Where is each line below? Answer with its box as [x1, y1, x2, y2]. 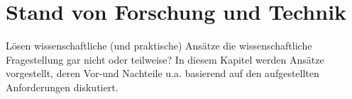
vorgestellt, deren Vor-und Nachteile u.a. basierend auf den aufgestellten [6, 66, 319, 81]
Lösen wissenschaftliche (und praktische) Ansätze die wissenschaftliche [6, 38, 312, 53]
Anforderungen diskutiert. [6, 79, 119, 94]
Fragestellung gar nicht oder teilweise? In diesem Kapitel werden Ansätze [6, 52, 324, 66]
